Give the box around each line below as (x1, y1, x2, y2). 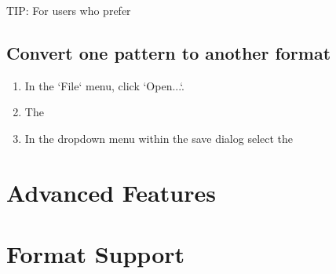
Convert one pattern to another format (6, 40, 331, 64)
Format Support (6, 238, 185, 270)
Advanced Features (6, 176, 216, 208)
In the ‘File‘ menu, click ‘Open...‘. (24, 77, 185, 93)
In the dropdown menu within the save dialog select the (24, 130, 294, 146)
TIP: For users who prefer (6, 2, 131, 18)
